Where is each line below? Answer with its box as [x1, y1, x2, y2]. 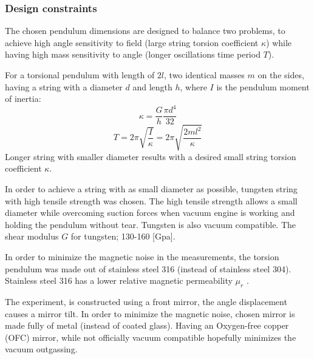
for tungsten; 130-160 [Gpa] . [70, 230, 176, 243]
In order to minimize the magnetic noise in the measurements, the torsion [5, 250, 279, 263]
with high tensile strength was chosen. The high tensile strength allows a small [5, 194, 298, 207]
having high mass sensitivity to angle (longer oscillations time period [5, 48, 261, 61]
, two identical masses [164, 69, 245, 81]
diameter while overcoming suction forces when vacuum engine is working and [5, 206, 295, 219]
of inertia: [5, 92, 41, 105]
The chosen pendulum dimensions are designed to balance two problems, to [5, 24, 285, 37]
